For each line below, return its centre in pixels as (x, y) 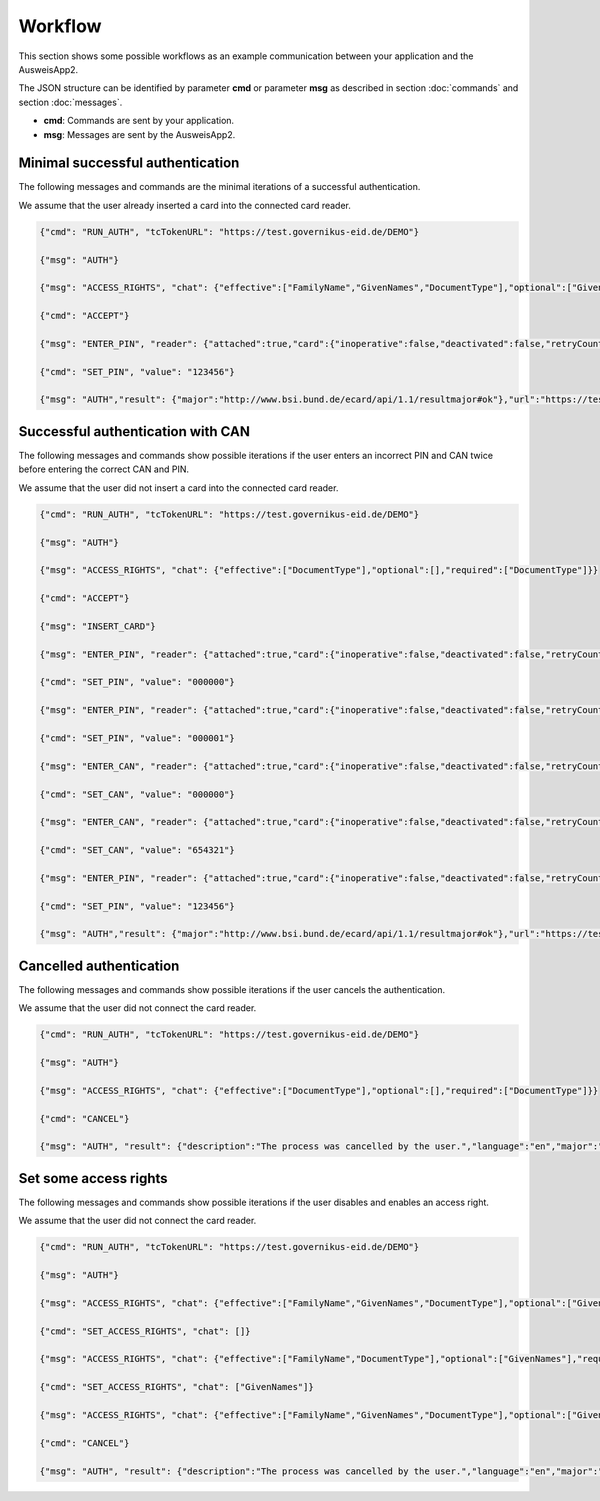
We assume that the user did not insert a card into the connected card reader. (178, 487)
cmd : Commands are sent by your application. (139, 121)
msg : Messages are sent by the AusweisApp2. (139, 134)
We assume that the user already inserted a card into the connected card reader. (185, 205)
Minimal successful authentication (129, 163)
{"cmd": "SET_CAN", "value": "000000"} (137, 794)
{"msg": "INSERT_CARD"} (98, 626)
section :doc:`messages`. (70, 102)
